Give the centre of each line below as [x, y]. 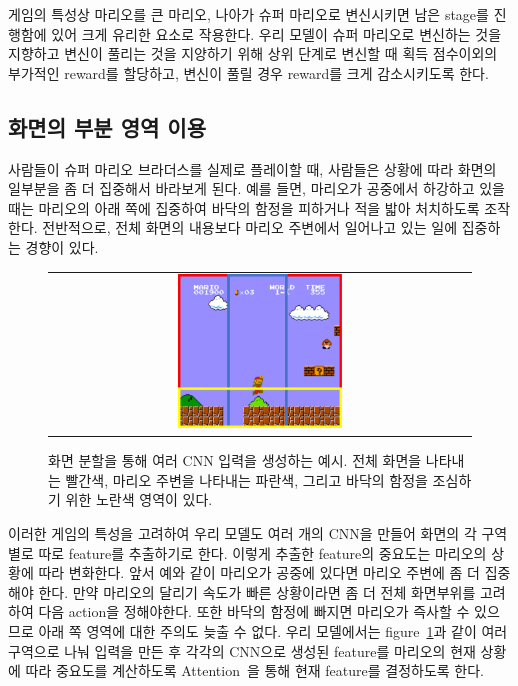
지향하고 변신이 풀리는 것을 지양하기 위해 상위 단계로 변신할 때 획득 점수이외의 [253, 53]
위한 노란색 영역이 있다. [139, 499]
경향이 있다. [62, 246]
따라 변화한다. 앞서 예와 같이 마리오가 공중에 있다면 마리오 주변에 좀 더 [259, 572]
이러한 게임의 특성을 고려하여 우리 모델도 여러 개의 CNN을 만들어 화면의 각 [242, 532]
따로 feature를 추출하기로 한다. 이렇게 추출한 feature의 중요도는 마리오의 [262, 552]
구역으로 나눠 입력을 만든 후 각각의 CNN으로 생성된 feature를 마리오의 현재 [242, 650]
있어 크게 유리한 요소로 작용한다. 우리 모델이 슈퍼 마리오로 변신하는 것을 [276, 33]
